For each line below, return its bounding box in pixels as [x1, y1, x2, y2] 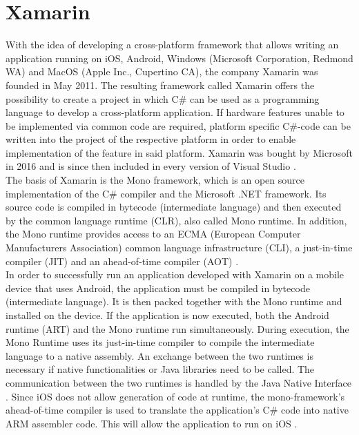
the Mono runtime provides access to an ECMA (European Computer [6, 226, 301, 241]
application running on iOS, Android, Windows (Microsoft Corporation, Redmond [6, 50, 353, 65]
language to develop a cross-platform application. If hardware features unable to [6, 105, 345, 119]
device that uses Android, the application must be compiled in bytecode [6, 280, 310, 295]
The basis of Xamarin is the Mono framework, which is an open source [6, 173, 304, 187]
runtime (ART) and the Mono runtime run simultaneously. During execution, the [6, 321, 349, 336]
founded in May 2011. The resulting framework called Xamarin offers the [6, 77, 315, 92]
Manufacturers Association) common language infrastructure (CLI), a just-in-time [6, 240, 353, 255]
